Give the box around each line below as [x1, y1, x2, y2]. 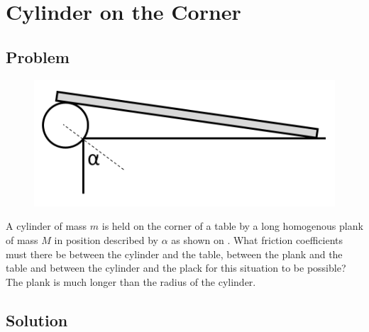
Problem [6, 45, 70, 67]
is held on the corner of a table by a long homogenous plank [101, 218, 363, 233]
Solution [6, 309, 68, 331]
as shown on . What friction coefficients [171, 232, 343, 247]
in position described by [54, 232, 159, 247]
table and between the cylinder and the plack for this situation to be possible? [6, 260, 346, 275]
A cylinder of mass [6, 218, 87, 233]
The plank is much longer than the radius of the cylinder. [6, 274, 256, 289]
